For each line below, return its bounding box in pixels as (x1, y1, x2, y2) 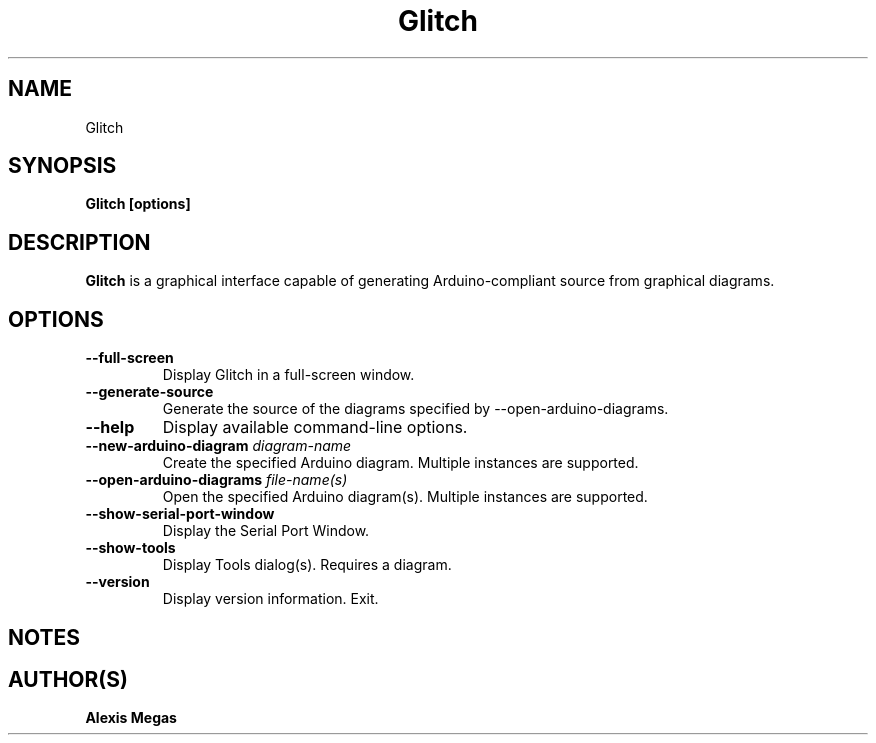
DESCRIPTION (8, 229, 151, 255)
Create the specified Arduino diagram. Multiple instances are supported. (162, 454, 639, 472)
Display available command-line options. (162, 417, 468, 438)
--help (85, 417, 135, 438)
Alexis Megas (85, 709, 177, 727)
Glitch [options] (85, 195, 191, 213)
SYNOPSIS (8, 153, 117, 179)
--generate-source (85, 383, 214, 401)
